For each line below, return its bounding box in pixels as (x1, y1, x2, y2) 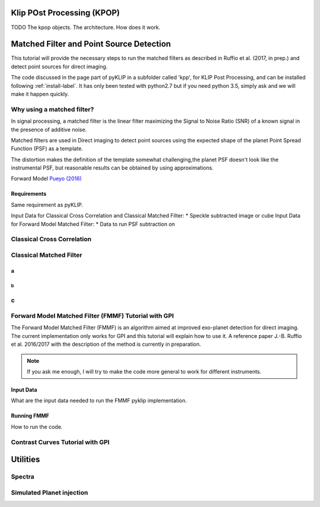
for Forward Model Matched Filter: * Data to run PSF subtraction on (11, 220, 175, 228)
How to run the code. (11, 423, 63, 430)
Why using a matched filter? (11, 105, 94, 113)
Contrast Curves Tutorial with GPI (11, 438, 110, 446)
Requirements (11, 190, 47, 197)
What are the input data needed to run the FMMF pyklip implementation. (11, 397, 187, 404)
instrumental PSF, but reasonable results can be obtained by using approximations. (11, 164, 214, 171)
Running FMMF (11, 412, 50, 419)
